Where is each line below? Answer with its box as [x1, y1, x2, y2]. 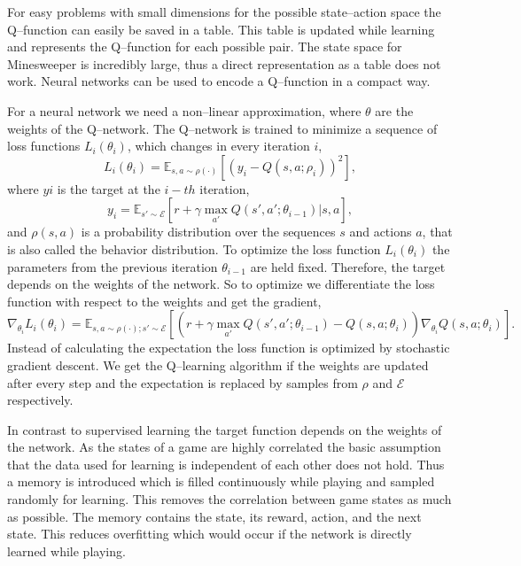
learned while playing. [7, 541, 126, 560]
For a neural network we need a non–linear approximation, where [7, 101, 362, 120]
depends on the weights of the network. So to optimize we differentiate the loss [7, 275, 435, 293]
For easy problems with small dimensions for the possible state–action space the [7, 3, 441, 20]
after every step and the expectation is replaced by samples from [7, 373, 358, 392]
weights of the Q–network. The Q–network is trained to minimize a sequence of [7, 119, 438, 137]
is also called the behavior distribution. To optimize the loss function [7, 239, 381, 258]
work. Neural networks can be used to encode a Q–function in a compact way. [7, 72, 431, 90]
